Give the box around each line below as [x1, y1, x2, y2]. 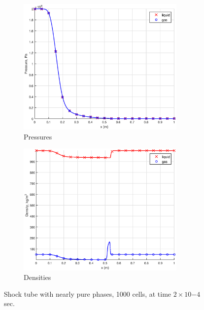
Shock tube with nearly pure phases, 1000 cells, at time [4, 288, 171, 299]
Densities [24, 272, 51, 282]
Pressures [24, 131, 52, 141]
